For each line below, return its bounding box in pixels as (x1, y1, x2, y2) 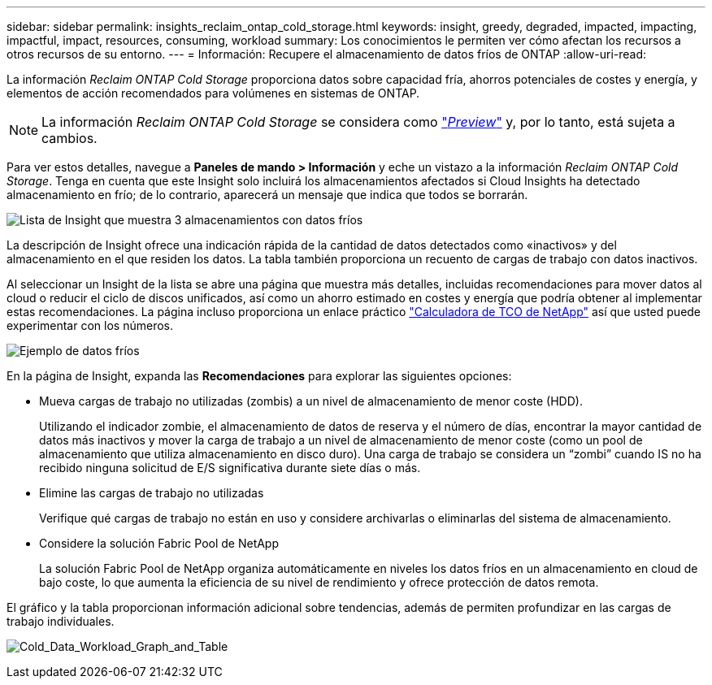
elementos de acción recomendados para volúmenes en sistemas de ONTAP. (7, 86, 420, 100)
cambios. (41, 130, 98, 146)
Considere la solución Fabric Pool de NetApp (39, 536, 280, 550)
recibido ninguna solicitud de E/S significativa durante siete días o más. (39, 461, 421, 475)
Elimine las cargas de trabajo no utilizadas (39, 486, 264, 500)
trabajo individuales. (7, 614, 115, 628)
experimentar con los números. (7, 319, 173, 332)
